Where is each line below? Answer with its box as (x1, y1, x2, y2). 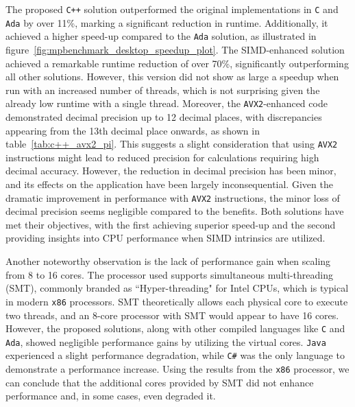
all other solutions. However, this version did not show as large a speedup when (5, 69, 339, 84)
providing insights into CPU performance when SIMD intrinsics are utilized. (5, 231, 326, 245)
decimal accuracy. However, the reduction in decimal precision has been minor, (5, 163, 336, 178)
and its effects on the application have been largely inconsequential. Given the (5, 177, 333, 191)
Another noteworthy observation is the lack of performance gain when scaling (5, 254, 331, 268)
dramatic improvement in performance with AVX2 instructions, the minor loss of (5, 190, 340, 205)
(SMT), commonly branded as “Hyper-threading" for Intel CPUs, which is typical (5, 281, 349, 295)
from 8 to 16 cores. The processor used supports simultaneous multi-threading (5, 267, 334, 281)
